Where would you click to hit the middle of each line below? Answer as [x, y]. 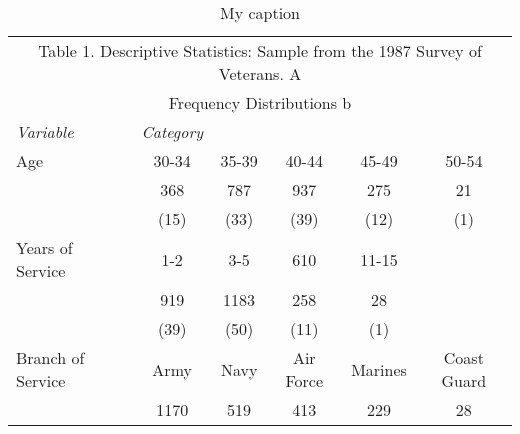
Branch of [50, 357]
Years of [44, 247]
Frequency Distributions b [260, 102]
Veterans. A [260, 73]
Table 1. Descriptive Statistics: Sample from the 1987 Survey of [260, 50]
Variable [45, 131]
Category [172, 131]
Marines [379, 369]
